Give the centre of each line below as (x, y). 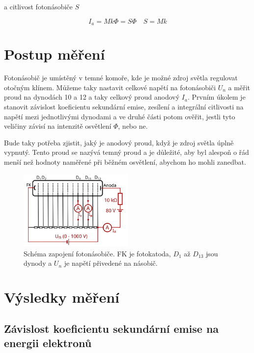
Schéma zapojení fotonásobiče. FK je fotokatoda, (97, 253)
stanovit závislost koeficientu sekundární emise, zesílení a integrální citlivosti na (124, 106)
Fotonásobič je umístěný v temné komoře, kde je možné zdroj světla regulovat (121, 78)
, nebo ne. (133, 126)
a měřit (239, 87)
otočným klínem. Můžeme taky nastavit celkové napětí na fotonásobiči (110, 87)
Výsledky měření (62, 297)
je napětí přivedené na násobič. (111, 263)
